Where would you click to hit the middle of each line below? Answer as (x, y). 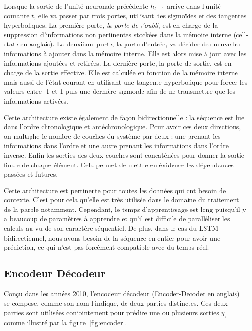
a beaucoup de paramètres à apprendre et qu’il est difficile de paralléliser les (117, 218)
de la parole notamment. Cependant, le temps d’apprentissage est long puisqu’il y (125, 209)
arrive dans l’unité (194, 6)
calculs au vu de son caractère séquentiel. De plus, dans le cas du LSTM (111, 228)
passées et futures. (31, 174)
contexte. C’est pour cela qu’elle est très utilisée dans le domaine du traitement (122, 200)
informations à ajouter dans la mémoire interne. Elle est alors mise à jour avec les (125, 53)
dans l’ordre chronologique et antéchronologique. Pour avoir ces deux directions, (123, 127)
